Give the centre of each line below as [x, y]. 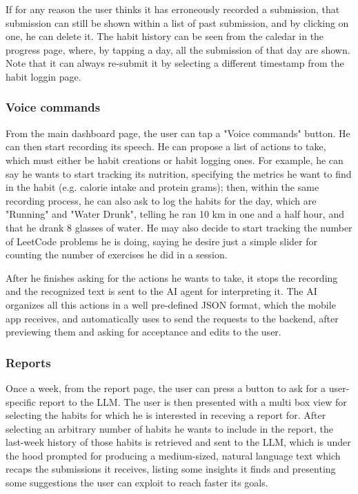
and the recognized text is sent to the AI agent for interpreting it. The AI [161, 291]
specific [21, 401]
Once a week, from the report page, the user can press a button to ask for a [166, 388]
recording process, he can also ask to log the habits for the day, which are [161, 200]
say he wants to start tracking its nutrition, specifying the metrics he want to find [179, 173]
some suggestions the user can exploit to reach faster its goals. [137, 483]
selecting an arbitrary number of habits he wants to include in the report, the [169, 428]
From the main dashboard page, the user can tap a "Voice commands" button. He [178, 133]
